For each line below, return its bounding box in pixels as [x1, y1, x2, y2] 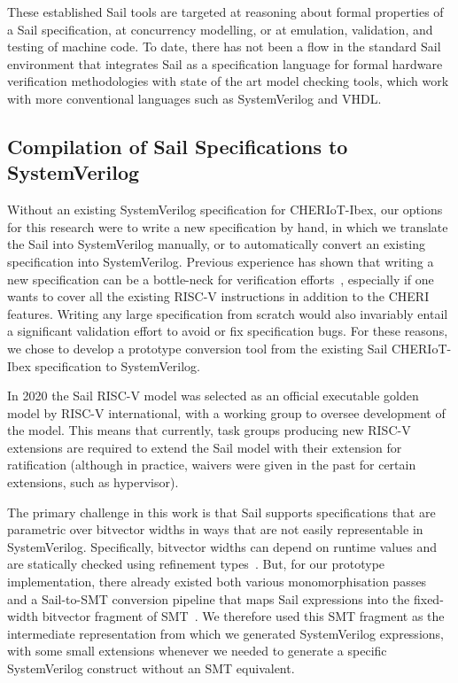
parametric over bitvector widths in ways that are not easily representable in [7, 520, 423, 539]
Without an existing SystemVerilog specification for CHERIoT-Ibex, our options [7, 200, 443, 219]
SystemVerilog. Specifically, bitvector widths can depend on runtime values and [7, 537, 437, 555]
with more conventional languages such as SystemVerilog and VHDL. [7, 89, 382, 107]
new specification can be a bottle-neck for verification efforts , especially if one [7, 269, 434, 288]
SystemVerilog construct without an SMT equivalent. [7, 659, 295, 677]
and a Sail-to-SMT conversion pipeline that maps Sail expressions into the [7, 589, 410, 608]
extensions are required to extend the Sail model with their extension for [7, 438, 402, 456]
